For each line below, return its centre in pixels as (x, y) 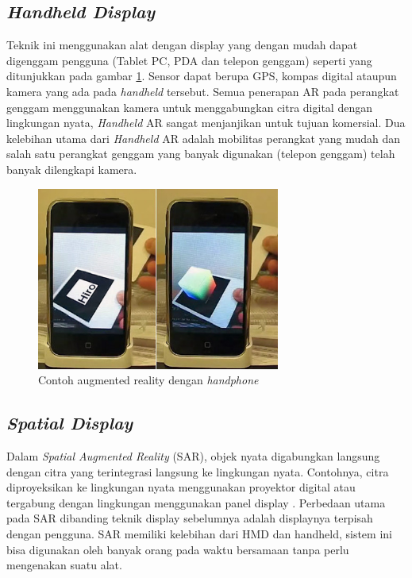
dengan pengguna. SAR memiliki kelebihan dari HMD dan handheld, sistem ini (199, 534)
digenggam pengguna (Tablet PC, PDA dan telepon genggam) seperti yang (189, 60)
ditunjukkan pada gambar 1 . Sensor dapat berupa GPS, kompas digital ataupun (202, 76)
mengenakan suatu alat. (64, 565)
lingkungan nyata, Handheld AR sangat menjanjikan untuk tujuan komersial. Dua (206, 123)
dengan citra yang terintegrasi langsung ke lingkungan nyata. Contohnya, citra (198, 471)
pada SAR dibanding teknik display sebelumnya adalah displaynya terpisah (190, 518)
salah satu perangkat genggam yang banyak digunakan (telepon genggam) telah (201, 154)
